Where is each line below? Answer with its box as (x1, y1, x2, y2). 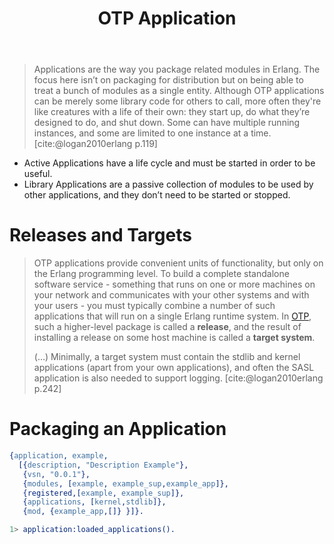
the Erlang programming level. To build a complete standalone (33, 268, 290, 280)
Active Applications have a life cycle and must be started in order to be (23, 157, 316, 169)
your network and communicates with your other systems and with (33, 289, 310, 301)
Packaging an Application (9, 418, 227, 441)
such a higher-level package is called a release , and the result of (33, 321, 302, 333)
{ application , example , (9, 451, 109, 461)
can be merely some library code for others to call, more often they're (33, 95, 322, 107)
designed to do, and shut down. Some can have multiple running (33, 117, 301, 129)
